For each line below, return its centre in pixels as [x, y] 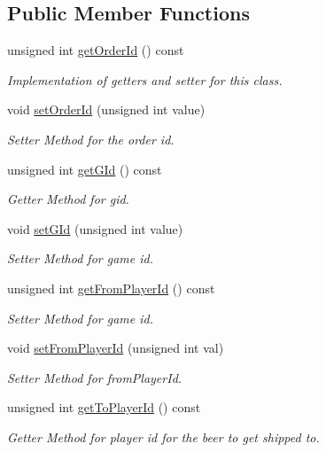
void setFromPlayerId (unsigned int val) [116, 348]
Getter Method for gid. [68, 199]
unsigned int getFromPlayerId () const [111, 288]
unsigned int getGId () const [85, 169]
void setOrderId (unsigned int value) [106, 109]
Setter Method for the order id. [91, 139]
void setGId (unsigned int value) [95, 228]
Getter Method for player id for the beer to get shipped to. [163, 436]
